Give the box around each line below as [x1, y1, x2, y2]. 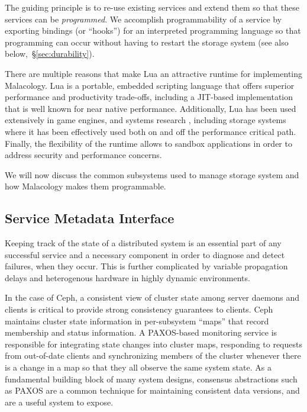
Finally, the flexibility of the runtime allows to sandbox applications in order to [5, 137, 292, 149]
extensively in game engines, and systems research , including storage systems [5, 114, 286, 126]
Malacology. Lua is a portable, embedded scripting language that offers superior [5, 79, 295, 91]
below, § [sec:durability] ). [5, 47, 95, 60]
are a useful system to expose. [5, 395, 114, 408]
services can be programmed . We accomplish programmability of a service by [5, 12, 282, 25]
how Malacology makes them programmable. [5, 180, 166, 192]
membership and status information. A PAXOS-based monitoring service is [5, 326, 277, 339]
